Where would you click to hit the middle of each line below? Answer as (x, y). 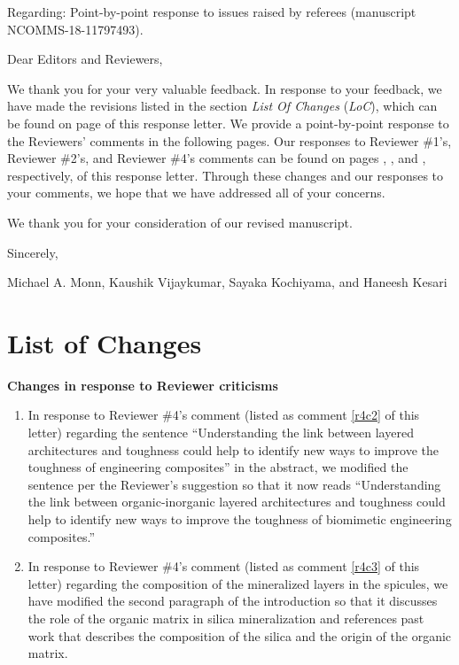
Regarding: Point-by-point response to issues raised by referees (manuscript (212, 12)
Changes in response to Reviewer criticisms (143, 385)
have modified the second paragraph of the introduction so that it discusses (233, 601)
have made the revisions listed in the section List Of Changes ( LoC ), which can (222, 106)
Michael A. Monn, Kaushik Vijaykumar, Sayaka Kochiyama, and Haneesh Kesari (227, 282)
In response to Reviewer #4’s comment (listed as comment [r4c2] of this (224, 415)
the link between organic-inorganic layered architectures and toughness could (237, 502)
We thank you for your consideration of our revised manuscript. (180, 222)
